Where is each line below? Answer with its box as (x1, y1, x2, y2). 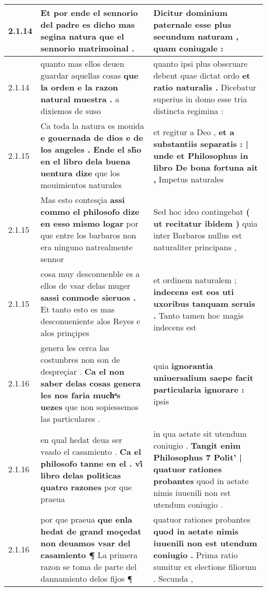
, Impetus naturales (153, 173, 224, 185)
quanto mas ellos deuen (41, 58, 124, 69)
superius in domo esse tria (153, 93, 247, 105)
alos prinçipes (41, 327, 89, 339)
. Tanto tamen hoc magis (153, 309, 244, 321)
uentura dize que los (41, 167, 120, 179)
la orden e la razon (41, 81, 118, 93)
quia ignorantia (153, 359, 213, 372)
